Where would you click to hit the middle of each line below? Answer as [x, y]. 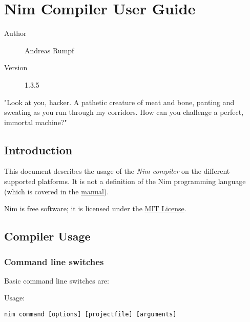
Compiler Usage [47, 236]
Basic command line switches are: [57, 280]
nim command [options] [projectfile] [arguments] [90, 315]
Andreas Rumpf [49, 50]
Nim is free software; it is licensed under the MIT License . [95, 208]
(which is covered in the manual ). [57, 191]
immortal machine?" [36, 122]
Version [16, 67]
